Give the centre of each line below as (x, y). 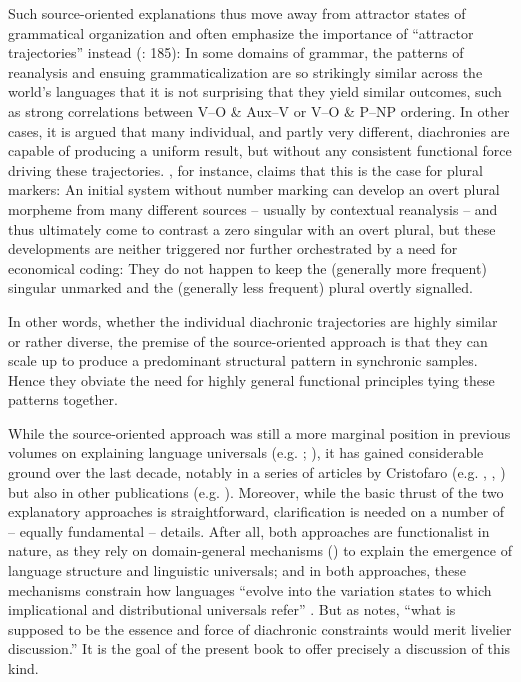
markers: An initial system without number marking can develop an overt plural (254, 189)
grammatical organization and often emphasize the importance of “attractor (241, 32)
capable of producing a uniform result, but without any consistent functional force (260, 150)
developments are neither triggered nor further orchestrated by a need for (233, 248)
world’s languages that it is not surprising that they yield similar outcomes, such (255, 91)
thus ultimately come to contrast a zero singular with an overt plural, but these (252, 228)
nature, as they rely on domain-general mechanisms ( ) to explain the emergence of (260, 550)
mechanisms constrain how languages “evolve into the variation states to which (250, 589)
